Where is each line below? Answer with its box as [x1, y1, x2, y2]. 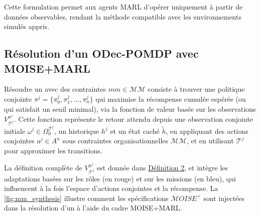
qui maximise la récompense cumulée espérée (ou [95, 93, 246, 104]
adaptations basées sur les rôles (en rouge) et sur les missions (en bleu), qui [4, 173, 236, 183]
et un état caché [110, 125, 160, 136]
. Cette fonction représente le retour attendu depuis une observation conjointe [14, 114, 253, 124]
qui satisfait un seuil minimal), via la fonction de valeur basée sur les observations [4, 103, 256, 114]
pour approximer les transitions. [4, 145, 103, 155]
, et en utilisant [186, 135, 234, 146]
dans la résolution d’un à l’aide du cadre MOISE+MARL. [4, 202, 182, 213]
